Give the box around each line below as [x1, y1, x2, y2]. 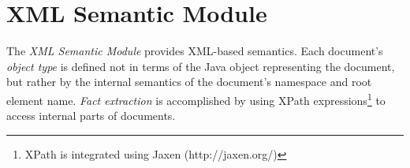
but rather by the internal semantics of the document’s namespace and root [6, 73, 372, 90]
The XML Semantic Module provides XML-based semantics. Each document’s [6, 43, 383, 59]
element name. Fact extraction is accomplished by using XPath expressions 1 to [6, 89, 386, 108]
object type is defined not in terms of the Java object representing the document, [6, 58, 395, 74]
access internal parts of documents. [6, 107, 176, 124]
